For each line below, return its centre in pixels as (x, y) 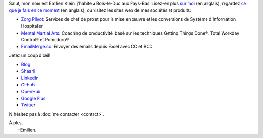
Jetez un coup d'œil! (30, 55)
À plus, (16, 123)
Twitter (28, 105)
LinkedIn (30, 78)
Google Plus (33, 98)
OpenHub (31, 91)
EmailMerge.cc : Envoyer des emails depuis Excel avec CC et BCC (87, 47)
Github (28, 85)
